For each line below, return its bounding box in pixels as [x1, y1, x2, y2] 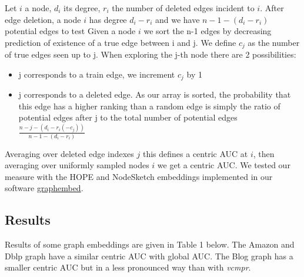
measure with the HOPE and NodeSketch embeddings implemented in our [5, 170, 273, 182]
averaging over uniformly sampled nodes [5, 159, 149, 171]
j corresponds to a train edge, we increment [18, 68, 175, 80]
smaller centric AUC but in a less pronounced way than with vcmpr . [5, 261, 251, 273]
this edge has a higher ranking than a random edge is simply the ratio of [18, 99, 280, 112]
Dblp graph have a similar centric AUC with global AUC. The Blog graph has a [5, 249, 293, 262]
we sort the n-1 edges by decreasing [143, 25, 272, 37]
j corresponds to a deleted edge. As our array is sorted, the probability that [18, 88, 291, 101]
